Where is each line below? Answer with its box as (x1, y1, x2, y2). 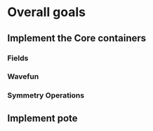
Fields (7, 53, 29, 63)
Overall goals (7, 4, 86, 20)
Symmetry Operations (7, 90, 85, 100)
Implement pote (7, 112, 79, 124)
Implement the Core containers (7, 32, 147, 44)
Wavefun (7, 71, 39, 81)
